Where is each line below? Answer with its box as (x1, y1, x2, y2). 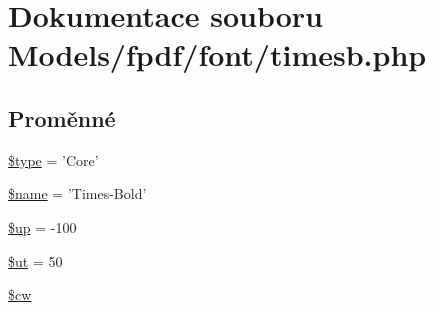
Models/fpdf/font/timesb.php (8, 34, 427, 75)
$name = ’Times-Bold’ (8, 183, 147, 204)
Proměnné (8, 102, 116, 133)
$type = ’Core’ (8, 149, 99, 170)
